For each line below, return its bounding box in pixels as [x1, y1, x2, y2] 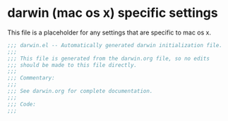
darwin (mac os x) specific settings [7, 5, 218, 21]
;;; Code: [7, 101, 37, 108]
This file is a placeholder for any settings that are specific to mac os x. [7, 28, 212, 37]
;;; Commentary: [7, 75, 55, 82]
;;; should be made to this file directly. [7, 61, 138, 68]
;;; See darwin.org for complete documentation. [7, 88, 153, 95]
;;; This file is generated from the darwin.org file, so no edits [7, 55, 210, 62]
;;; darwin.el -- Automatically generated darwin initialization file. [7, 42, 222, 49]
